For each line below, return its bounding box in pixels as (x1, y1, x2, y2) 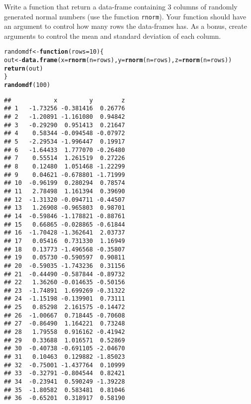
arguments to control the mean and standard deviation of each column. (4, 30, 221, 41)
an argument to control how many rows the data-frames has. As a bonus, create (4, 21, 247, 31)
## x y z (4, 96, 125, 104)
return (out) (4, 65, 43, 72)
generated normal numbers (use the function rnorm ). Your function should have (4, 11, 247, 21)
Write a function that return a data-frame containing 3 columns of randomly (4, 1, 238, 11)
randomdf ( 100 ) (4, 81, 51, 89)
